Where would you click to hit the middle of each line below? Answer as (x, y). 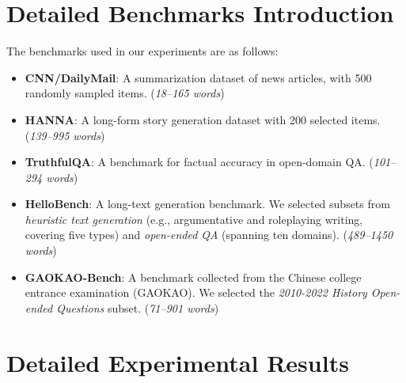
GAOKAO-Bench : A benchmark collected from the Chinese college (193, 277)
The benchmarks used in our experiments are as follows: (142, 51)
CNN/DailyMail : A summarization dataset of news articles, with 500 (198, 77)
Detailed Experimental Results (178, 362)
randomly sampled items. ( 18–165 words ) (125, 93)
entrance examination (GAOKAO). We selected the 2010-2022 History (196, 292)
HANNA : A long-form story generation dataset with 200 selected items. (203, 119)
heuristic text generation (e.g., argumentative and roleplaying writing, (194, 219)
